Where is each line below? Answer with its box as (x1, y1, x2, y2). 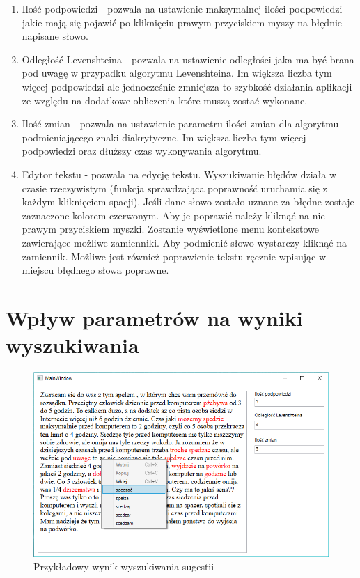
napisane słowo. (22, 29, 88, 43)
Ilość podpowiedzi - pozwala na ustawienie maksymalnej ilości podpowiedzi (22, 1, 343, 15)
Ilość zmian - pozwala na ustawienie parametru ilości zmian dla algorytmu (22, 116, 339, 131)
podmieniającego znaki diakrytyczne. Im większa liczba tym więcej (22, 130, 306, 144)
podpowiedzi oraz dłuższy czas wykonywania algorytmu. (22, 143, 262, 158)
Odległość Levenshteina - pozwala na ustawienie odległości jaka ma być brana (22, 52, 354, 66)
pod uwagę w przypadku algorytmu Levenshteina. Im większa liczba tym (22, 65, 332, 80)
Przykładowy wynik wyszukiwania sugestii (33, 559, 214, 574)
